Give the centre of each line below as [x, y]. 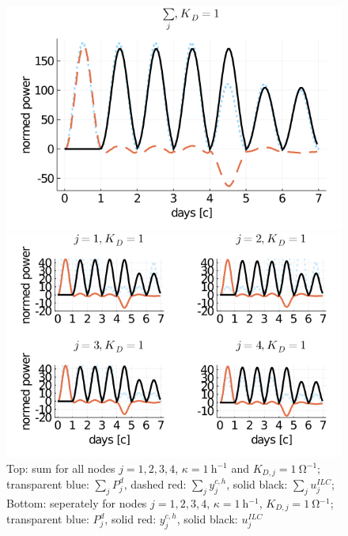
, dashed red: [155, 483]
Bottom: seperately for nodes [77, 502]
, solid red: [130, 519]
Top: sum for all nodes [61, 468]
